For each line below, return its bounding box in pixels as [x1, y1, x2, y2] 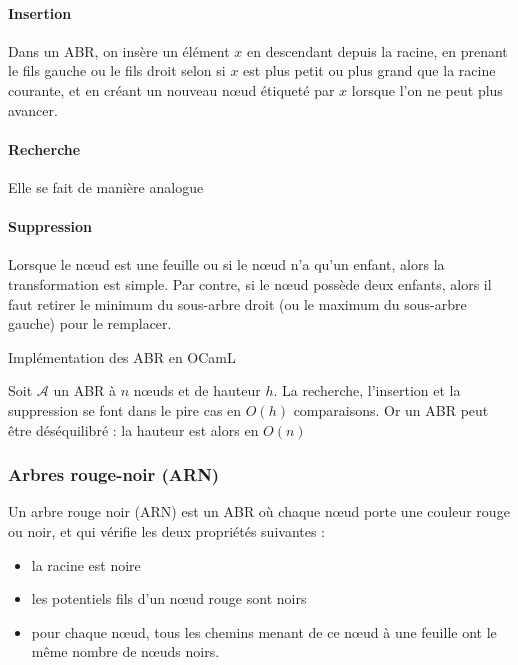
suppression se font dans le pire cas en [8, 399, 242, 420]
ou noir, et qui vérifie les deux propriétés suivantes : [8, 520, 326, 541]
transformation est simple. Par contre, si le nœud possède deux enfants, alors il [8, 273, 492, 294]
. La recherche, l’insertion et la [273, 380, 461, 401]
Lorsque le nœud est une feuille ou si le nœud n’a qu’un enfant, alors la [8, 254, 445, 275]
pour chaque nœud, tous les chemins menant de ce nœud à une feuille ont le [31, 621, 497, 642]
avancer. [8, 99, 58, 120]
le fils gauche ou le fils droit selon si [8, 60, 226, 81]
